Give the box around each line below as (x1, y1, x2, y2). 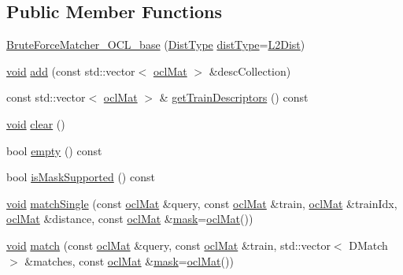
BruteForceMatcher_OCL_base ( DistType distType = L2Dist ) (6, 36, 305, 53)
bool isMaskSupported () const (6, 169, 155, 185)
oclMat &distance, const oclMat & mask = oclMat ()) (6, 210, 253, 227)
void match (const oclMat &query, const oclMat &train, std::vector (6, 236, 331, 253)
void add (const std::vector (6, 62, 135, 79)
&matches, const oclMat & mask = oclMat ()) (24, 252, 234, 269)
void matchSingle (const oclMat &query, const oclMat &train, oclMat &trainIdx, (6, 195, 397, 211)
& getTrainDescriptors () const (159, 89, 309, 106)
